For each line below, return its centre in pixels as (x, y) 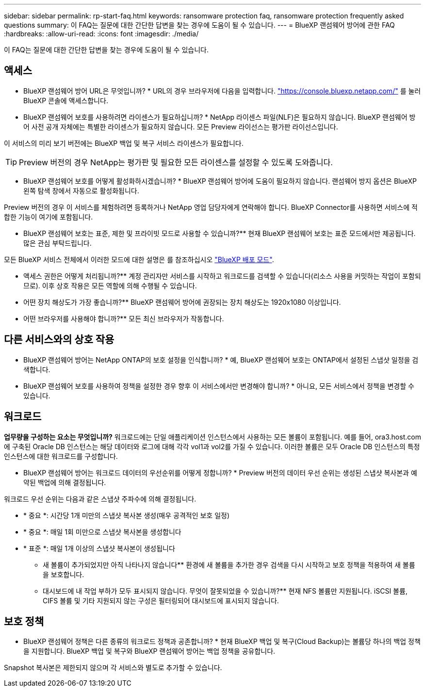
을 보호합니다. (64, 574)
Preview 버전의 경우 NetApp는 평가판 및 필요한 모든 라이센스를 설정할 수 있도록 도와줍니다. (176, 162)
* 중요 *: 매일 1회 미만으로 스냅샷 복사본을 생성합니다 (102, 532)
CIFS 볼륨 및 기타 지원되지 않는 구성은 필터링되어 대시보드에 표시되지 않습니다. (161, 600)
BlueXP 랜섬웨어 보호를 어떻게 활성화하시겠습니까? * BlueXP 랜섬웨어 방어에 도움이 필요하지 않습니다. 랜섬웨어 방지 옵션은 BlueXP (220, 181)
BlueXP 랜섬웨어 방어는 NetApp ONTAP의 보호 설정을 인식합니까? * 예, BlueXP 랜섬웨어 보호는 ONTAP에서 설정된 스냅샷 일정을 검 (221, 360)
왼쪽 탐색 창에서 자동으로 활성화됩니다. (81, 190)
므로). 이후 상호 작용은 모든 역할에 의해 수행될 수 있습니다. (110, 285)
